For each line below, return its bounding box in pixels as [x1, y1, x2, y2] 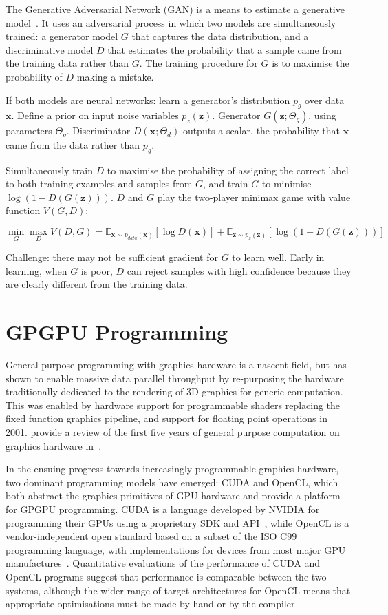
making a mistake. [76, 69, 154, 83]
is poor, [80, 263, 113, 278]
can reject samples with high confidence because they [127, 263, 352, 278]
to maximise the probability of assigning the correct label [107, 163, 349, 177]
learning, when [6, 263, 67, 278]
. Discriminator [66, 123, 131, 138]
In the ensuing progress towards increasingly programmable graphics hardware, [6, 461, 339, 476]
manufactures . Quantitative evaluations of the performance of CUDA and [6, 556, 321, 570]
